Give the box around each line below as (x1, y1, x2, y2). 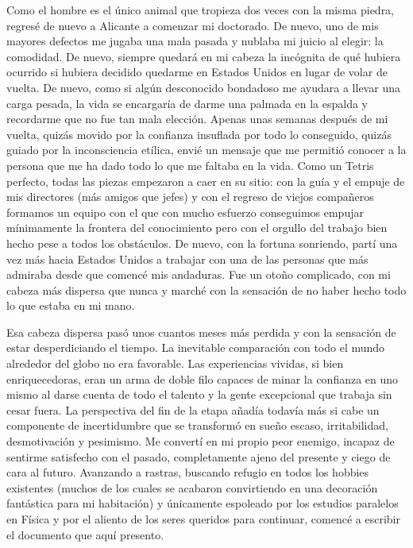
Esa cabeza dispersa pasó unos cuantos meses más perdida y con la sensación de (6, 323, 396, 340)
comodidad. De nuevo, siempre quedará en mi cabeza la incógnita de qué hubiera (6, 48, 401, 64)
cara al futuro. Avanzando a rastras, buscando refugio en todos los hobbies (6, 464, 369, 480)
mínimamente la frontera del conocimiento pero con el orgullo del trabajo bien (6, 219, 388, 236)
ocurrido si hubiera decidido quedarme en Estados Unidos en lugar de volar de (6, 64, 388, 80)
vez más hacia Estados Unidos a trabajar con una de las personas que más (6, 250, 369, 267)
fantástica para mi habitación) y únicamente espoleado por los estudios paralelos (6, 495, 399, 511)
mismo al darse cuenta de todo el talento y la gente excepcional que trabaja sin (6, 386, 392, 403)
